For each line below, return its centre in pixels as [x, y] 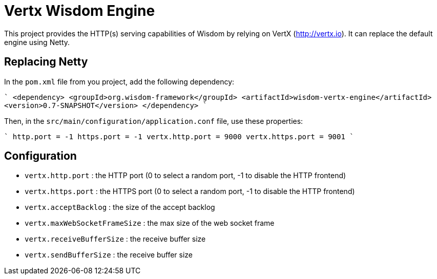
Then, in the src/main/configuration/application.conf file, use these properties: [154, 121]
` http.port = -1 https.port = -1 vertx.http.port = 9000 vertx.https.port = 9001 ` [179, 136]
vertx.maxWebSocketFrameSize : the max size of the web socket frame [150, 223]
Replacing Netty [46, 62]
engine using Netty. [37, 42]
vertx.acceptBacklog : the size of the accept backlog [120, 207]
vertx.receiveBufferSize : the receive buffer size [115, 239]
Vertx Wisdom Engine [80, 11]
